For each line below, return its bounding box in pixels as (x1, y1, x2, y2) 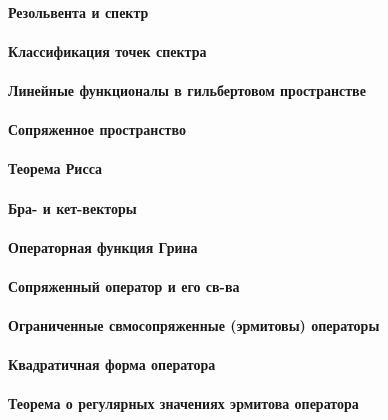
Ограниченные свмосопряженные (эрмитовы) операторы (8, 315, 380, 336)
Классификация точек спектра (8, 40, 207, 61)
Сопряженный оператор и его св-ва (8, 275, 240, 296)
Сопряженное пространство (8, 119, 186, 140)
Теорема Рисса (8, 158, 103, 179)
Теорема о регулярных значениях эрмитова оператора (8, 393, 359, 414)
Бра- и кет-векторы (8, 197, 137, 218)
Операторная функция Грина (8, 236, 198, 257)
